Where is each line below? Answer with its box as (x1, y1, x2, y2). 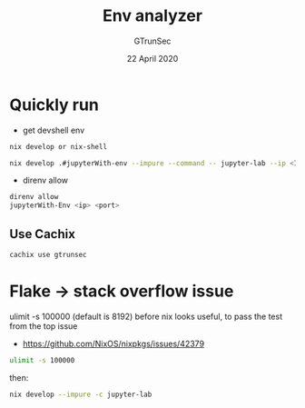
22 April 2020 (126, 53, 179, 64)
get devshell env (22, 124, 85, 135)
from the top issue (9, 320, 78, 332)
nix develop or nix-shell (9, 142, 107, 151)
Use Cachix (9, 226, 75, 242)
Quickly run (9, 95, 100, 114)
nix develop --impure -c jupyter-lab (9, 390, 152, 399)
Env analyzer (103, 5, 202, 26)
